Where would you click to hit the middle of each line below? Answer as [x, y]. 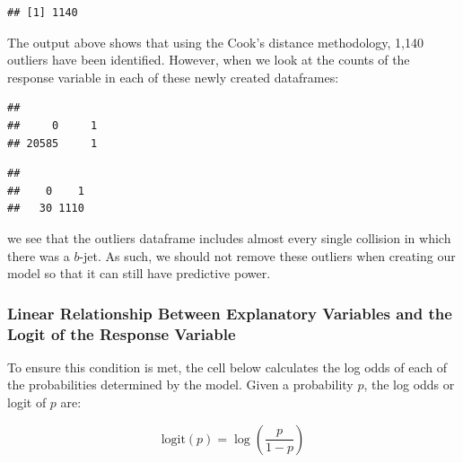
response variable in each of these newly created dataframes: [173, 77]
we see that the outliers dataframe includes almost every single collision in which [229, 237]
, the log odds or [409, 384]
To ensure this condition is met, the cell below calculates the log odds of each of [227, 367]
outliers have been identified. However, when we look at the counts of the [209, 60]
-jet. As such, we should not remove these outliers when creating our [267, 255]
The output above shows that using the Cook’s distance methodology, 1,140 [215, 42]
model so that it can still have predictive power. [139, 273]
